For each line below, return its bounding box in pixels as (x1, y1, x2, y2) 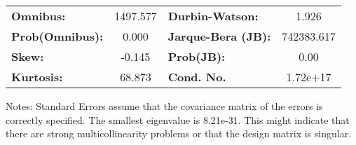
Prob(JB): (167, 48, 226, 64)
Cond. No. (167, 69, 226, 85)
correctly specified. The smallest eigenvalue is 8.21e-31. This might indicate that (6, 112, 350, 127)
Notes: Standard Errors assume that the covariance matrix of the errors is (6, 99, 323, 113)
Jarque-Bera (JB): (167, 28, 271, 44)
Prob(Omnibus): (11, 28, 104, 44)
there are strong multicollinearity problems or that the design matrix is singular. (6, 126, 352, 141)
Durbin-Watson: (167, 8, 259, 24)
